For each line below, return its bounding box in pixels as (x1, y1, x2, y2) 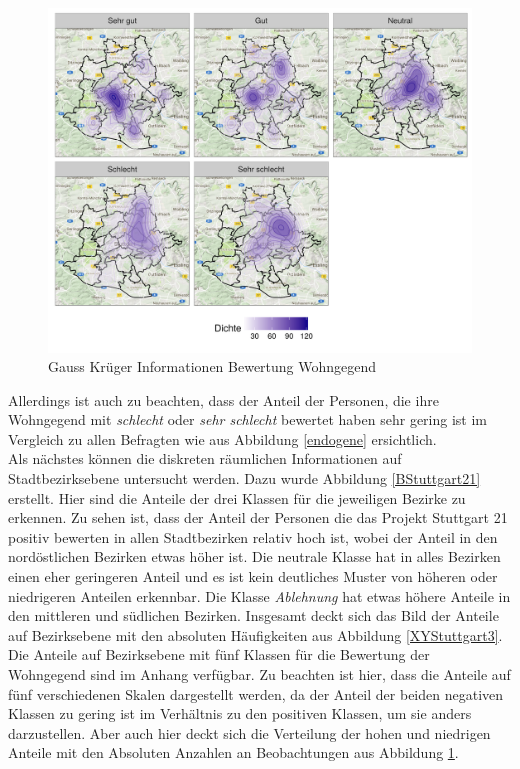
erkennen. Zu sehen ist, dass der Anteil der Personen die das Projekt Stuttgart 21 (8, 507, 508, 528)
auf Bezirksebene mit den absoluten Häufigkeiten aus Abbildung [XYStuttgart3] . (8, 624, 503, 645)
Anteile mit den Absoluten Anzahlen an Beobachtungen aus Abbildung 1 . (8, 742, 459, 763)
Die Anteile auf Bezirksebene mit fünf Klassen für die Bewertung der (8, 644, 430, 665)
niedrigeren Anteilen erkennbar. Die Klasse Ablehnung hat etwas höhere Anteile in (8, 585, 511, 606)
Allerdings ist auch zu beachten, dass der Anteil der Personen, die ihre (8, 389, 439, 410)
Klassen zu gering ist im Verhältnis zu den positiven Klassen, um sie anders (8, 703, 472, 724)
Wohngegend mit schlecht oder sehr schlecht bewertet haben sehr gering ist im (8, 409, 487, 430)
